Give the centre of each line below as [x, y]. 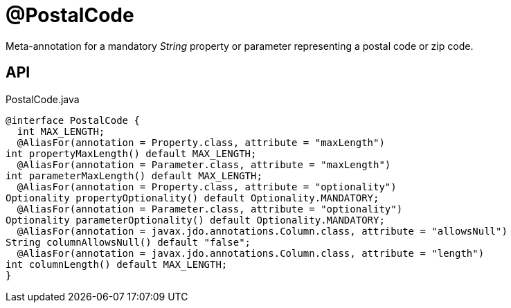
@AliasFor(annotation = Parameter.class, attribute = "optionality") [210, 209]
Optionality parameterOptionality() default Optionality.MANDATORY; [195, 220]
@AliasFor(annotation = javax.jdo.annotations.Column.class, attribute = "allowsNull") [262, 231]
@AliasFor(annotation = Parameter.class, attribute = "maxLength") [204, 164]
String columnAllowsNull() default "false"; [128, 242]
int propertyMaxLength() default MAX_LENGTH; [131, 153]
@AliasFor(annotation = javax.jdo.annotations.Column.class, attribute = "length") [251, 253]
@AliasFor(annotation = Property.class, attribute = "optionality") [207, 187]
